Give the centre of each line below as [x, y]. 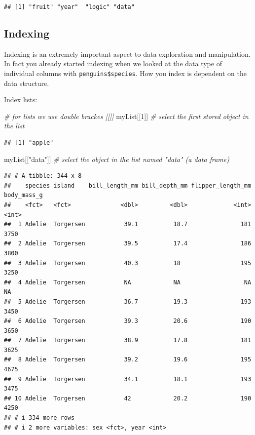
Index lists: [21, 99]
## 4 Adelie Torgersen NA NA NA [128, 282]
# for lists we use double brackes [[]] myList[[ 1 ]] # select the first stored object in [126, 116]
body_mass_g [23, 195]
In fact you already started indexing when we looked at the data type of [113, 63]
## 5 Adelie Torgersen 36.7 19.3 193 [128, 301]
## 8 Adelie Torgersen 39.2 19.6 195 [128, 360]
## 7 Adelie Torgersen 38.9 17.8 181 [128, 340]
